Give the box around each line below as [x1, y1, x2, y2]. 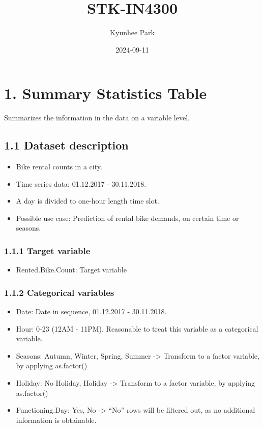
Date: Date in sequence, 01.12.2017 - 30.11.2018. [16, 306, 167, 317]
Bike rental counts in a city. [16, 161, 102, 172]
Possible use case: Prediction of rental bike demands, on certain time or [16, 212, 239, 223]
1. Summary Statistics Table [4, 83, 207, 104]
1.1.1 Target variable [4, 244, 91, 257]
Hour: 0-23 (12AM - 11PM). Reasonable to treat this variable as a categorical [16, 323, 258, 334]
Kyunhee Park [110, 27, 155, 38]
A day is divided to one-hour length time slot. [16, 195, 159, 206]
